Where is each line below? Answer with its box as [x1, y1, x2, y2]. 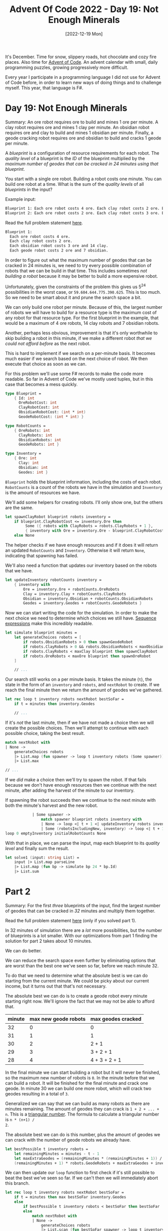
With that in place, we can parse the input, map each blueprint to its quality [5, 840, 160, 846]
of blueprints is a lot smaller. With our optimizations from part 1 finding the [5, 932, 157, 938]
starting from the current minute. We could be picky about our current [5, 977, 149, 983]
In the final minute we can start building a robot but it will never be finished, [5, 1069, 160, 1075]
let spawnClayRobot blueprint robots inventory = [5, 514, 111, 519]
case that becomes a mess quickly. [5, 381, 78, 387]
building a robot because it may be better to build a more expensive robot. [5, 273, 158, 279]
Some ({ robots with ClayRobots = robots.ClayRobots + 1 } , [25, 524, 153, 529]
